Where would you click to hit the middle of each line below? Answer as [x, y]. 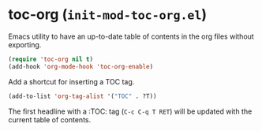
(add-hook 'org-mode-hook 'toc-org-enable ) [81, 66]
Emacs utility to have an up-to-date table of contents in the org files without [131, 36]
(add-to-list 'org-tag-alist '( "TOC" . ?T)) [82, 96]
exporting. [25, 44]
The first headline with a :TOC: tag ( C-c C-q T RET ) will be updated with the [130, 111]
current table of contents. [50, 119]
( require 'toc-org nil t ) [51, 59]
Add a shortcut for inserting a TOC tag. [71, 81]
